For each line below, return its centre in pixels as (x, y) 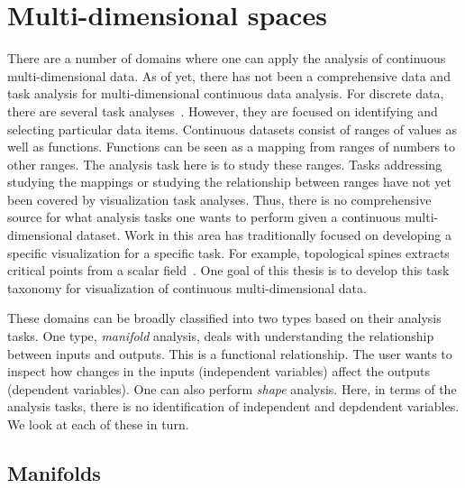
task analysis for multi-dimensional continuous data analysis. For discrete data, (226, 93)
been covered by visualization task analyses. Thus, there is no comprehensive (219, 199)
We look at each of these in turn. (98, 424)
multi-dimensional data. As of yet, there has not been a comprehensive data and (229, 75)
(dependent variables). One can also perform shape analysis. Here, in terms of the (232, 388)
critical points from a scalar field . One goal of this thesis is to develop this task (228, 270)
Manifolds (54, 472)
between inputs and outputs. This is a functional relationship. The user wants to (230, 353)
